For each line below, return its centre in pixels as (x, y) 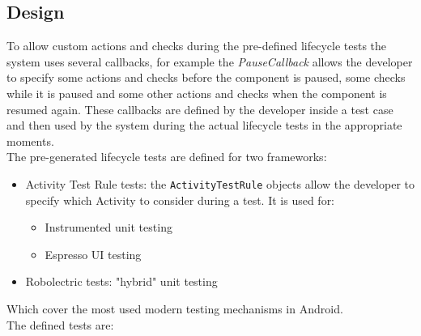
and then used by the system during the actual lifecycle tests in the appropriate (204, 125)
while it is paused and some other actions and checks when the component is (197, 93)
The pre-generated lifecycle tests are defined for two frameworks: (167, 157)
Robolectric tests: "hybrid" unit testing (121, 281)
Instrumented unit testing (108, 227)
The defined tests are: (60, 324)
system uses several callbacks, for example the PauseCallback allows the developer (210, 61)
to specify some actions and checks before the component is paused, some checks (206, 77)
